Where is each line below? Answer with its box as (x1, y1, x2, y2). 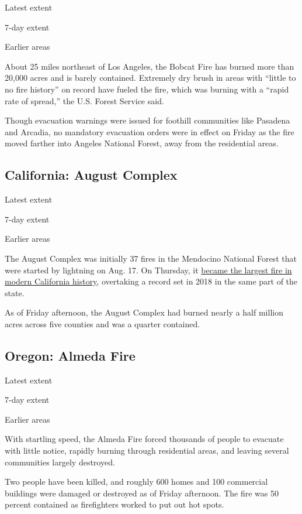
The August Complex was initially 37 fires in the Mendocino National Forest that (5, 252, 297, 264)
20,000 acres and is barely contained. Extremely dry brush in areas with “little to (5, 71, 296, 84)
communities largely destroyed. (5, 455, 115, 468)
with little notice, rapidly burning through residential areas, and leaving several (5, 444, 289, 457)
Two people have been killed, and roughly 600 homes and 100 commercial (5, 475, 268, 488)
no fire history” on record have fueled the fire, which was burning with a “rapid (5, 83, 289, 95)
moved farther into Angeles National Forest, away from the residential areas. (5, 137, 279, 149)
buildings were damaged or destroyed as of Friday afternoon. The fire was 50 (5, 486, 279, 499)
